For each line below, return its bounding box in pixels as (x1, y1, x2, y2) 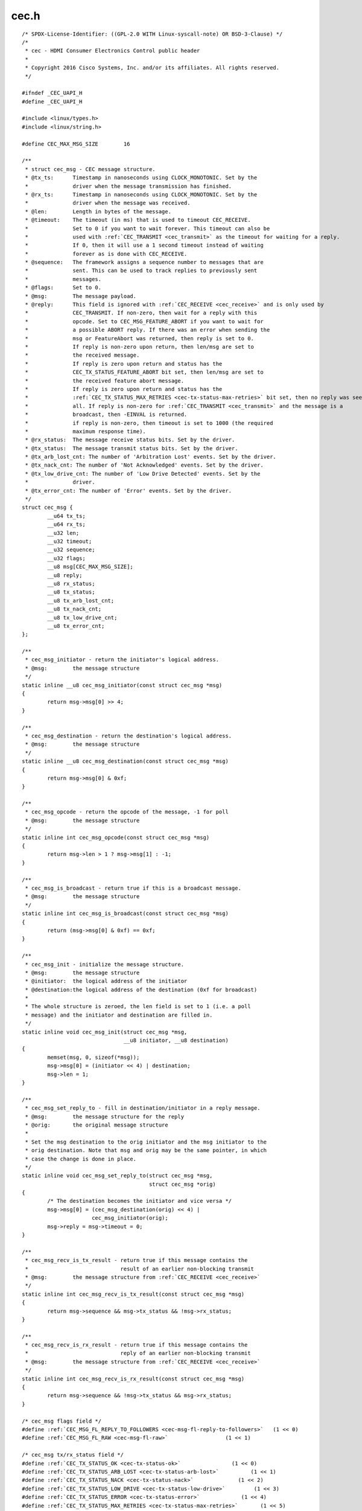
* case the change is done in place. (25, 1155, 137, 1162)
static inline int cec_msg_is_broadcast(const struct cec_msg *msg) (22, 910, 229, 917)
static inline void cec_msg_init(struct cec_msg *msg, (22, 1028, 188, 1035)
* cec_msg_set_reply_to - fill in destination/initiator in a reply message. (25, 1105, 261, 1111)
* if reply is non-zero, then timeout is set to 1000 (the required (25, 419, 273, 426)
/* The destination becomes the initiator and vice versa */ (47, 1197, 232, 1205)
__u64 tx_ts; (47, 513, 86, 519)
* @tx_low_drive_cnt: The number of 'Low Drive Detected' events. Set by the (25, 470, 261, 477)
